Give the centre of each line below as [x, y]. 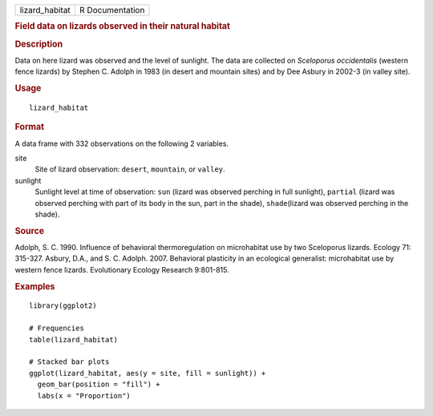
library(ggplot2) [63, 306]
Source [30, 231]
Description [39, 44]
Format [29, 127]
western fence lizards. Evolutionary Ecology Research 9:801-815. [122, 269]
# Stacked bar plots [69, 362]
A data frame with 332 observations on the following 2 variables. [121, 143]
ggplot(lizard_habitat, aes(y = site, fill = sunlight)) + [148, 373]
